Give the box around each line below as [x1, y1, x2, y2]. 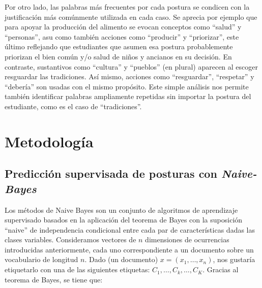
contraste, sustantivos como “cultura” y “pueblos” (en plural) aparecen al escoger [5, 61, 258, 72]
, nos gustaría [213, 254, 255, 265]
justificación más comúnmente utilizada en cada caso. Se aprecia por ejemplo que [5, 11, 257, 22]
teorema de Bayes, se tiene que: [5, 274, 103, 284]
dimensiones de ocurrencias [145, 234, 229, 245]
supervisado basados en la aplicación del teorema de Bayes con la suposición [5, 214, 243, 225]
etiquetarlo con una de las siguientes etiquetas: [5, 264, 150, 275]
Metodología [5, 131, 94, 151]
